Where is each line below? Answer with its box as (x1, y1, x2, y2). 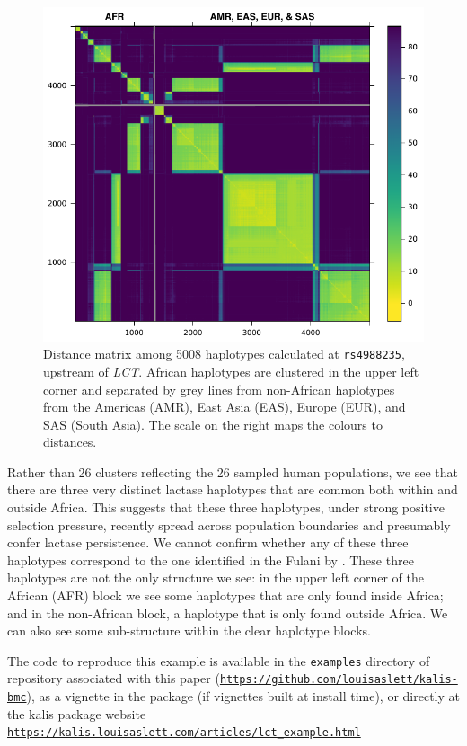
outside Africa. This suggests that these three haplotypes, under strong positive (7, 498, 445, 517)
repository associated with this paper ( (7, 669, 220, 688)
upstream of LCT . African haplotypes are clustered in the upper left (43, 361, 419, 380)
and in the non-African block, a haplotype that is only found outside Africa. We (7, 603, 448, 622)
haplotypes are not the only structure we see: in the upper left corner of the (7, 568, 425, 587)
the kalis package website (7, 704, 146, 723)
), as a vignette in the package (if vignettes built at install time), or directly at (26, 687, 461, 706)
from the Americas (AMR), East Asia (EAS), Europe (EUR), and (43, 397, 406, 416)
